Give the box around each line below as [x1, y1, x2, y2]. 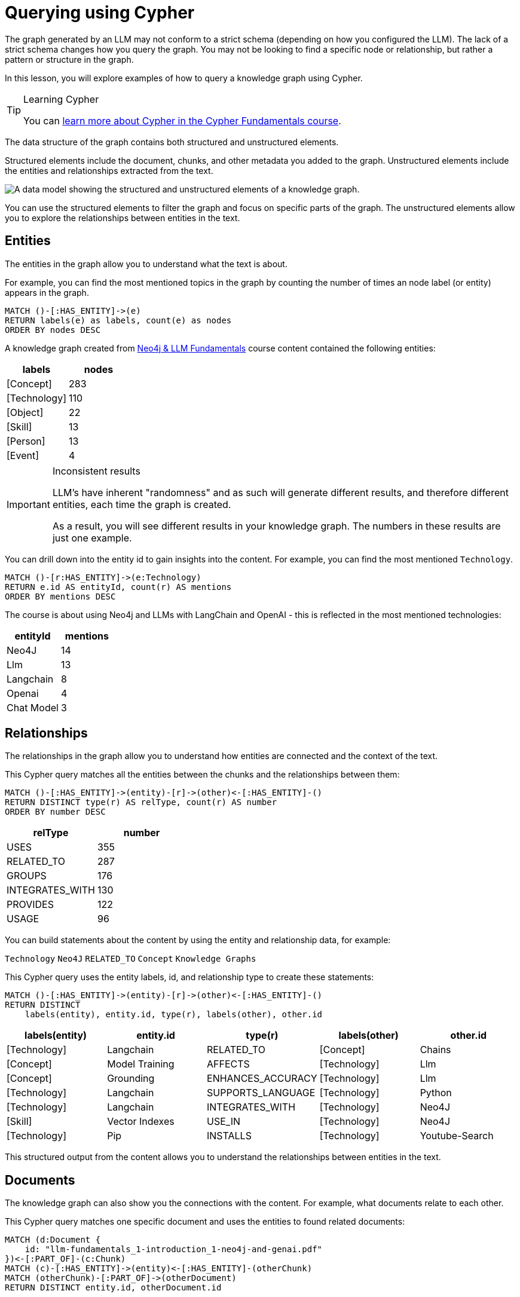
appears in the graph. [5, 287, 89, 298]
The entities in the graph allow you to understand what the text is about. [5, 258, 287, 269]
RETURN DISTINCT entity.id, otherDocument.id [5, 1283, 222, 1293]
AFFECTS [207, 1058, 250, 1070]
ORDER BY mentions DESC [5, 591, 116, 601]
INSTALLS [207, 1130, 252, 1142]
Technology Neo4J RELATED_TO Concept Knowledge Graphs [5, 954, 256, 964]
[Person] [7, 435, 45, 447]
